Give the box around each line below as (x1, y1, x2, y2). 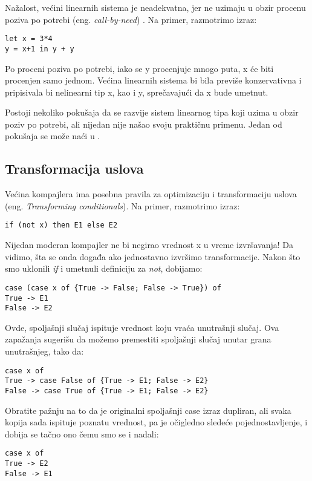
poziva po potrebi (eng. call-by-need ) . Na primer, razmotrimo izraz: (5, 13, 257, 25)
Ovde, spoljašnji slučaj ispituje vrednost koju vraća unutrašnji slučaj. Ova (5, 321, 279, 333)
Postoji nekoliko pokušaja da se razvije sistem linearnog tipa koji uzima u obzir (5, 106, 299, 119)
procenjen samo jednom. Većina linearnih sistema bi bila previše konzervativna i (5, 74, 302, 87)
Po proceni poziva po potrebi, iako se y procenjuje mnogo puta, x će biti (5, 62, 274, 74)
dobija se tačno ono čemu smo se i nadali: (5, 427, 159, 440)
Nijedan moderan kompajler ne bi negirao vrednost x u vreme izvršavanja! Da (5, 238, 293, 251)
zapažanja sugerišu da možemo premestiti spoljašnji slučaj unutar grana (5, 333, 271, 345)
